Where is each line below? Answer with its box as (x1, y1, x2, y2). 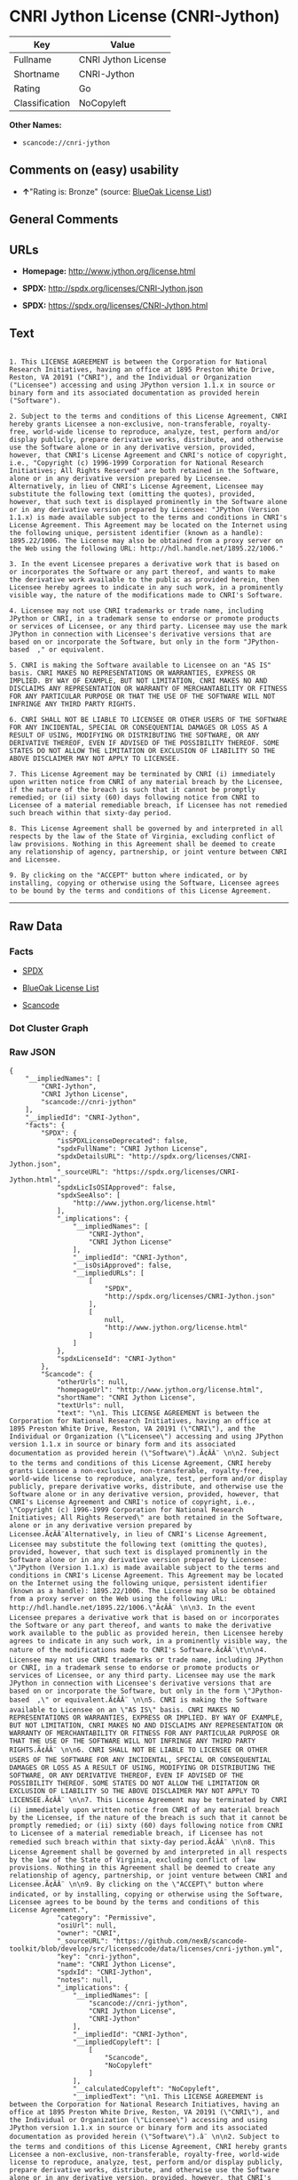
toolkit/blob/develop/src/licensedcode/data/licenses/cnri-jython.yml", (9, 1944, 284, 1953)
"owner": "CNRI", (56, 1928, 122, 1937)
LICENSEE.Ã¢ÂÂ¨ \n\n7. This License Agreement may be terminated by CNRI (9, 1795, 288, 1804)
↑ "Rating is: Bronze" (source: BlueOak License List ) (21, 186, 213, 196)
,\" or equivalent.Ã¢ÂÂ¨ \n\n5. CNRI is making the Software (36, 1695, 268, 1704)
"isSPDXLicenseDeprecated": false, (56, 1136, 189, 1145)
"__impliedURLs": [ (72, 1269, 145, 1278)
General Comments (9, 212, 119, 228)
